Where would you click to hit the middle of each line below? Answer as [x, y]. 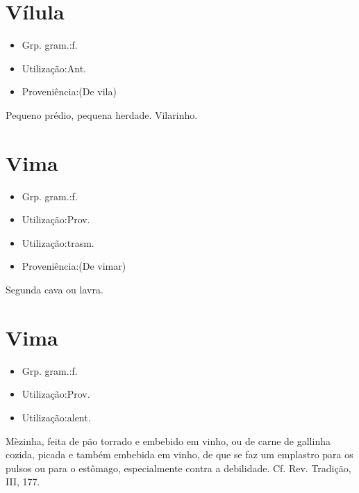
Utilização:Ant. [54, 68]
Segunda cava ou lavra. [55, 289]
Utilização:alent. [56, 417]
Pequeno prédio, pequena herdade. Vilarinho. [102, 114]
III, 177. [23, 482]
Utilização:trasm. [58, 242]
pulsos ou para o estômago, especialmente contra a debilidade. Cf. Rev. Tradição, [178, 468]
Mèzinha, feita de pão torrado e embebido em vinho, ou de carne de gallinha [168, 441]
